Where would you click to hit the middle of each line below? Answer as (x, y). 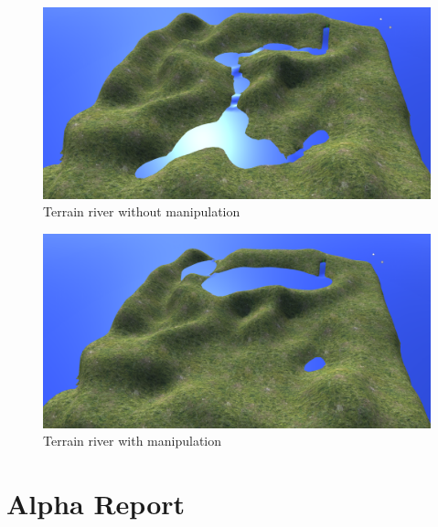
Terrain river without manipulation (142, 211)
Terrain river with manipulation (133, 441)
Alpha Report (96, 503)
